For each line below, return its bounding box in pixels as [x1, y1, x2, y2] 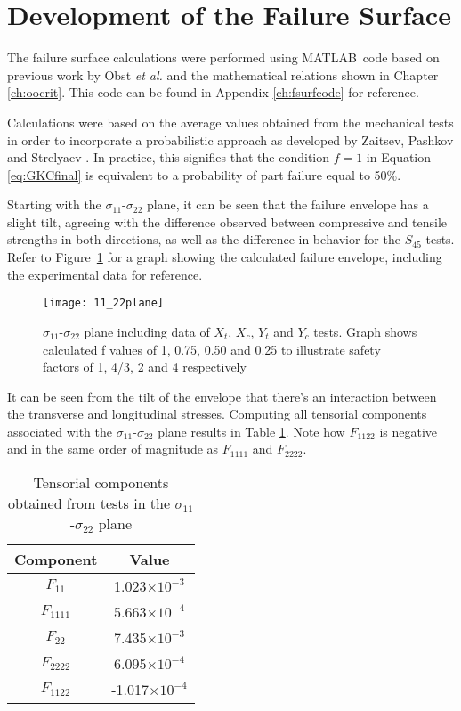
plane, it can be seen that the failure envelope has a [147, 195, 429, 214]
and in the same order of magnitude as [7, 439, 219, 458]
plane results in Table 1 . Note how [158, 421, 345, 440]
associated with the [7, 421, 112, 440]
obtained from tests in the [8, 493, 171, 514]
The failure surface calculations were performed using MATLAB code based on [7, 48, 440, 67]
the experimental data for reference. [7, 265, 203, 283]
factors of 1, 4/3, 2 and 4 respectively [43, 357, 247, 376]
